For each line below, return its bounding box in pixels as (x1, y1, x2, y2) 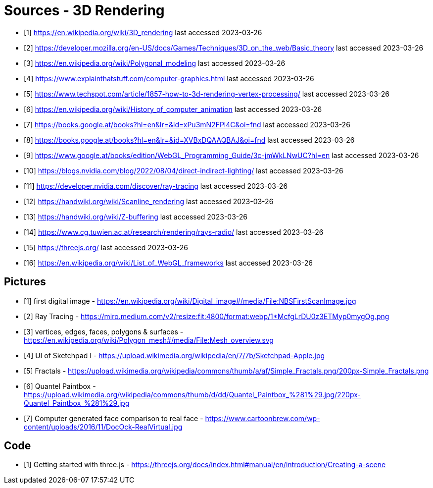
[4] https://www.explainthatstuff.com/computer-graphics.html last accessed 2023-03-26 (24, 74, 314, 83)
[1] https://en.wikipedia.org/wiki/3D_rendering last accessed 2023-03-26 (24, 28, 262, 37)
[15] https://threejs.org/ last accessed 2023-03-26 (24, 243, 189, 252)
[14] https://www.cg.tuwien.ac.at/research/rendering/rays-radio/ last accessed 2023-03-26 (24, 227, 324, 236)
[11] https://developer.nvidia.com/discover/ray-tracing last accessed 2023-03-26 (24, 181, 288, 190)
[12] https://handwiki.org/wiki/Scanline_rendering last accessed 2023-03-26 (24, 197, 274, 206)
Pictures (4, 275, 46, 288)
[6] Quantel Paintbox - (24, 381, 96, 390)
